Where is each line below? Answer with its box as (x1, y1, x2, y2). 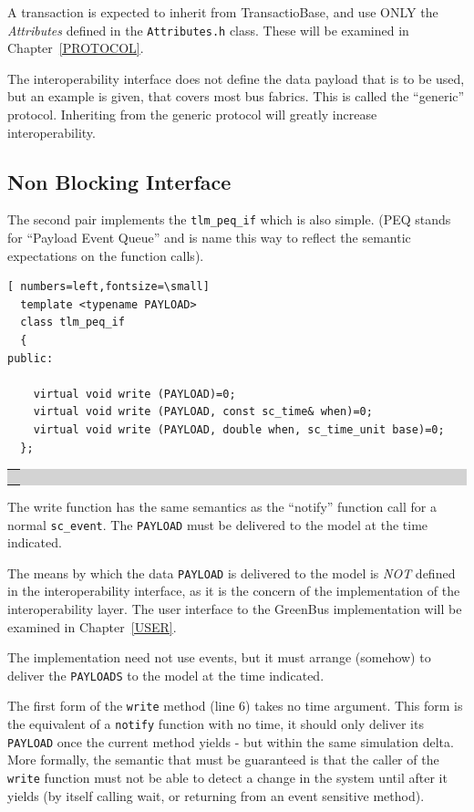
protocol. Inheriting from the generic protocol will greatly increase (7, 105, 377, 124)
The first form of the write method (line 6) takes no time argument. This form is (7, 696, 463, 715)
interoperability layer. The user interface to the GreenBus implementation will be (7, 599, 462, 619)
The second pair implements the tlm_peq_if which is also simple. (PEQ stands (7, 210, 451, 229)
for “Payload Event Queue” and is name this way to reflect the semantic (7, 228, 411, 247)
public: (7, 351, 54, 365)
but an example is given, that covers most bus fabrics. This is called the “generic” (7, 87, 465, 106)
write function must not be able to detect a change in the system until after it (7, 768, 448, 787)
